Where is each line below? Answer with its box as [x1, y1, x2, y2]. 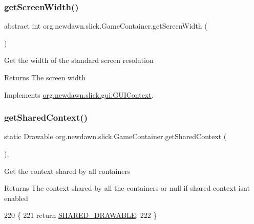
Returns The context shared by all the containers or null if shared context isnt [4, 183, 250, 193]
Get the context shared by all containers [4, 165, 131, 176]
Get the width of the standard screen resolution [4, 55, 154, 65]
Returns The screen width [4, 72, 86, 82]
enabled [4, 192, 28, 203]
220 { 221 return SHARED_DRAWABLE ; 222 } [4, 210, 157, 220]
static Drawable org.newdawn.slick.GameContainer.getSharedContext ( [4, 131, 227, 142]
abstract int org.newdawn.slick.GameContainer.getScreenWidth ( [4, 20, 207, 31]
